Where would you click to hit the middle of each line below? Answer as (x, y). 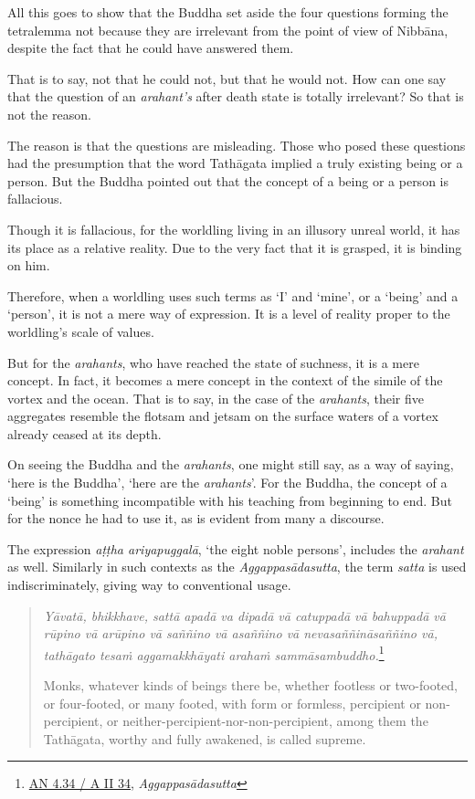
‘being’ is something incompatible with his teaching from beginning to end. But (230, 500)
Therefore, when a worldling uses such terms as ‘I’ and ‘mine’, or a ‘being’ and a (233, 295)
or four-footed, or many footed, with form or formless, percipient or (232, 703)
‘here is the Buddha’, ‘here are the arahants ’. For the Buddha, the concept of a (227, 483)
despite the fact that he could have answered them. (151, 48)
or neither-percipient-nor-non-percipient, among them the (268, 721)
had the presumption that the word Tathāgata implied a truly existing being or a (235, 163)
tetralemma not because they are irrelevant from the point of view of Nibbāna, (228, 30)
